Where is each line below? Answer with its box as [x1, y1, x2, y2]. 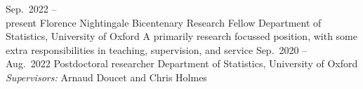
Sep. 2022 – [6, 1, 57, 15]
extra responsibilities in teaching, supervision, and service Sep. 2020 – [6, 42, 308, 57]
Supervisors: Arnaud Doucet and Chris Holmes [6, 69, 207, 84]
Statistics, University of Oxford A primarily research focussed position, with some [6, 29, 357, 43]
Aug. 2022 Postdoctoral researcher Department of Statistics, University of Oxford [6, 56, 358, 71]
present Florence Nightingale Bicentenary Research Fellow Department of [6, 15, 322, 29]
